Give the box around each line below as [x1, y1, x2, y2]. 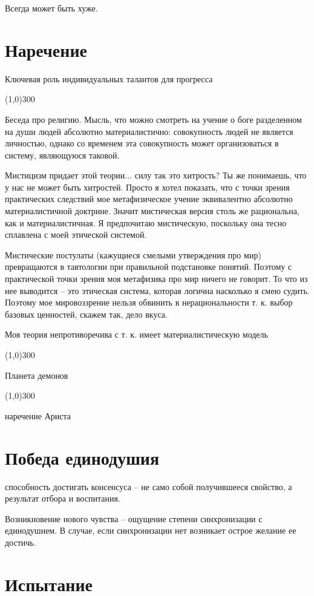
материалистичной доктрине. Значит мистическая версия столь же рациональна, [5, 205, 299, 217]
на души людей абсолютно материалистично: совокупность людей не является [5, 125, 293, 137]
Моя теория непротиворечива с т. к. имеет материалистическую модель [5, 328, 268, 341]
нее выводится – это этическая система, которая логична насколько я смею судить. [5, 284, 310, 296]
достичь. [5, 535, 36, 548]
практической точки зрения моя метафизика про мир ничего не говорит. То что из [5, 272, 308, 285]
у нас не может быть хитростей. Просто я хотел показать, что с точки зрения [5, 180, 290, 193]
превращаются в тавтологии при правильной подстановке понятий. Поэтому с [5, 260, 292, 273]
